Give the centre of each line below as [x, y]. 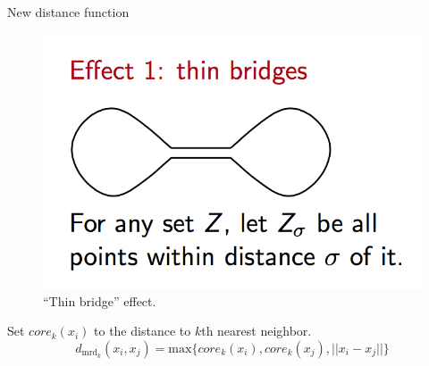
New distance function [68, 12]
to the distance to [143, 331]
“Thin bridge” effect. [100, 300]
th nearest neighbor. [257, 331]
